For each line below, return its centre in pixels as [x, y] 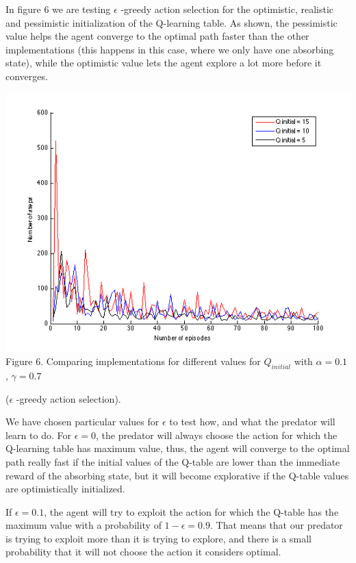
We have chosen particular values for [82, 422]
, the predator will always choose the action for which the [216, 435]
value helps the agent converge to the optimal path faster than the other [157, 36]
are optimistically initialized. [65, 489]
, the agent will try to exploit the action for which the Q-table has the [191, 511]
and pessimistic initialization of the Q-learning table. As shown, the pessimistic [171, 22]
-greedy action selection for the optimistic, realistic [227, 9]
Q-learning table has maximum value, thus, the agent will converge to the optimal [178, 448]
